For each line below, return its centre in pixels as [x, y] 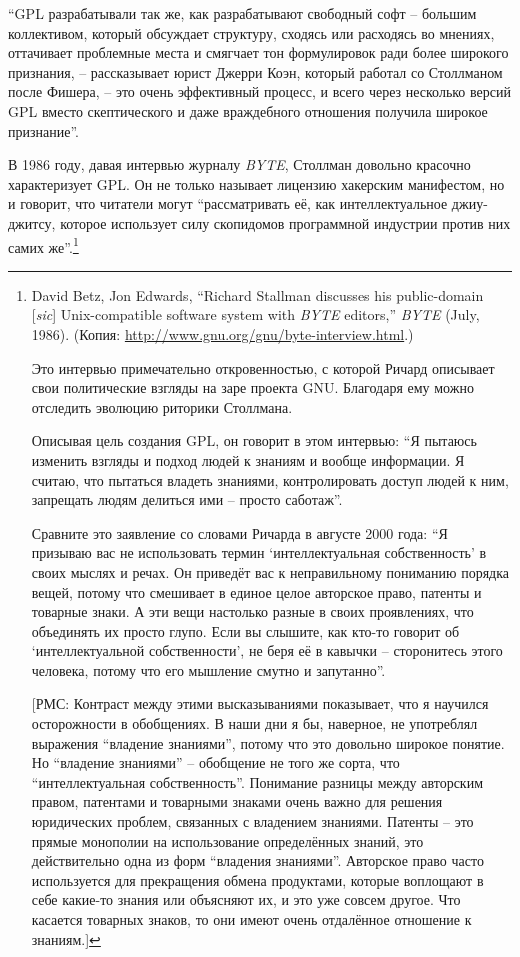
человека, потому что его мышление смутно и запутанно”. [208, 669]
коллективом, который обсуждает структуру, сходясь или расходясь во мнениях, [251, 32]
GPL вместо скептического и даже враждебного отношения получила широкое [248, 110]
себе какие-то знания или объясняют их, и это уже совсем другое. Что [246, 899]
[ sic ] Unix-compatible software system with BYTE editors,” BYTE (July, [255, 314]
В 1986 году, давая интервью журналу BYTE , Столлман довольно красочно [239, 164]
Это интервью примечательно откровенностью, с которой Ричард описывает [263, 367]
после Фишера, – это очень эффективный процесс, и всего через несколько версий [259, 91]
